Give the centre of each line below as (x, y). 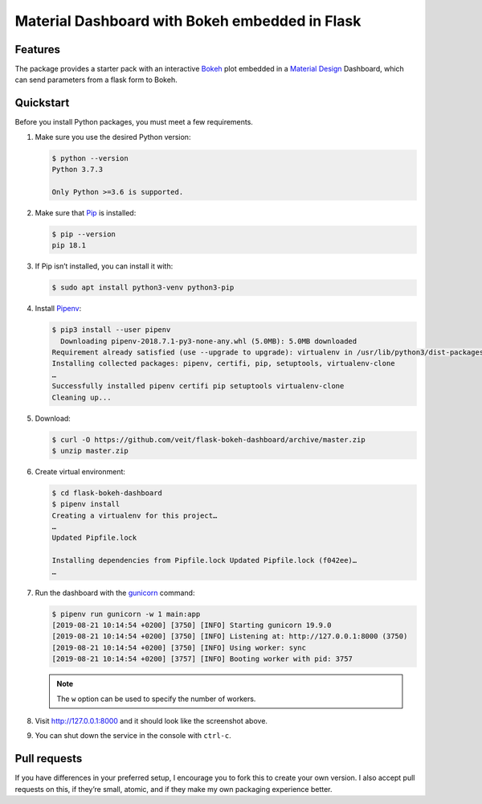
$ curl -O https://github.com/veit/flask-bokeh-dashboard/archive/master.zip (208, 439)
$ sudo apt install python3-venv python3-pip (143, 288)
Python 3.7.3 (78, 170)
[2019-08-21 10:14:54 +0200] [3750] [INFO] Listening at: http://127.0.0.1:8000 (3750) (230, 636)
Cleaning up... (82, 397)
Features (37, 49)
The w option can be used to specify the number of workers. (156, 699)
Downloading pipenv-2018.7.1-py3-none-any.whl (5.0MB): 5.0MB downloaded (209, 341)
